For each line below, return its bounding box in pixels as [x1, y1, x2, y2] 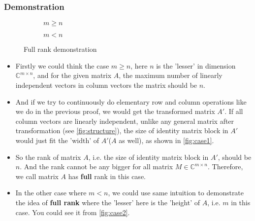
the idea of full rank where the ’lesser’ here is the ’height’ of [15, 197, 200, 207]
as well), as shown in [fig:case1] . [119, 135, 214, 145]
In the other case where [15, 187, 87, 198]
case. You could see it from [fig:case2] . [15, 207, 130, 217]
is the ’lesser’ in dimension [156, 60, 236, 71]
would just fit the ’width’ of [15, 135, 99, 145]
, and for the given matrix [33, 70, 112, 80]
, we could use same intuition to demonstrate [108, 187, 244, 198]
